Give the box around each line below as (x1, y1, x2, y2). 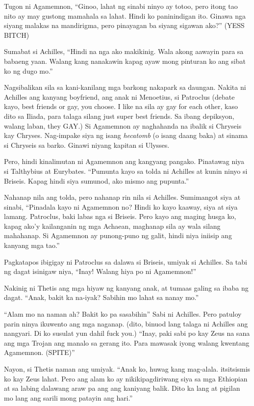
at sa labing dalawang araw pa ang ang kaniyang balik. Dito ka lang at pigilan (4, 383, 240, 393)
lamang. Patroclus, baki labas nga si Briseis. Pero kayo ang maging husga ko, (4, 211, 236, 221)
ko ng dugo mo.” (4, 65, 53, 76)
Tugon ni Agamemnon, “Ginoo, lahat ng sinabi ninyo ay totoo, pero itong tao (4, 1, 238, 11)
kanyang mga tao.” (4, 240, 60, 250)
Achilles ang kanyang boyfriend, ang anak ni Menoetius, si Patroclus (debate (4, 91, 235, 102)
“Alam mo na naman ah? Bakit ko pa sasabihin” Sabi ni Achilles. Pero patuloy (4, 309, 242, 319)
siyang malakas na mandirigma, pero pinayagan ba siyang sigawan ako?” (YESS (4, 20, 245, 30)
